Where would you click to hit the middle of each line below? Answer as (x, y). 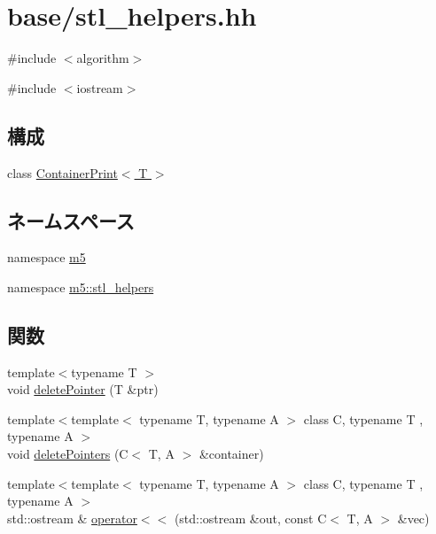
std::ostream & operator (72, 518)
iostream (100, 87)
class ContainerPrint (62, 172)
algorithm (103, 58)
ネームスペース (71, 220)
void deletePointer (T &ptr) (83, 389)
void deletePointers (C (68, 454)
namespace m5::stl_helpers (81, 286)
